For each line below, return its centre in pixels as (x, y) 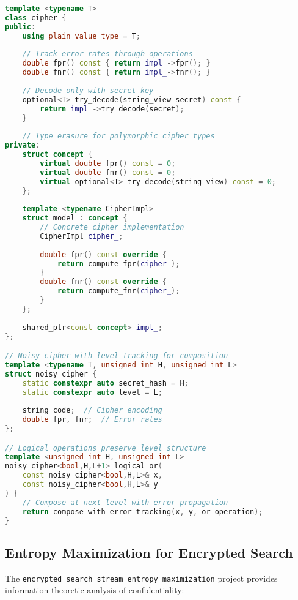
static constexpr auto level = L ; (92, 392)
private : (23, 145)
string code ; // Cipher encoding (92, 411)
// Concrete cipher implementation (112, 227)
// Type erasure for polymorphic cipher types (118, 136)
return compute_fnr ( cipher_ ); (118, 291)
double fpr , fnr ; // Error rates (92, 420)
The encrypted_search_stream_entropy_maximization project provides (141, 578)
